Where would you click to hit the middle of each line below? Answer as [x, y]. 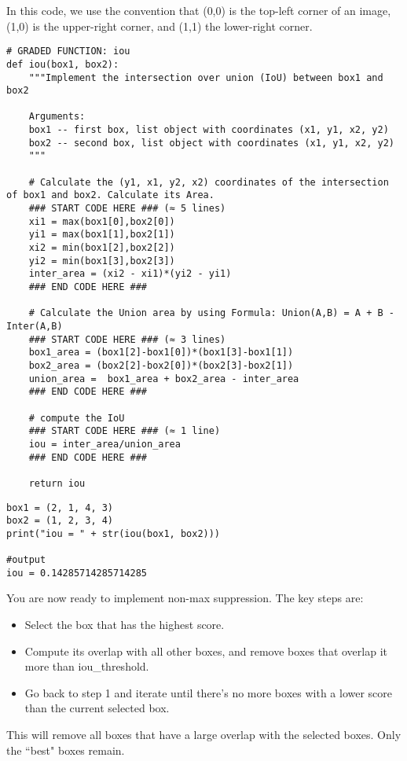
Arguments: [57, 117]
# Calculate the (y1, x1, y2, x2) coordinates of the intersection [209, 182]
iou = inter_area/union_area [104, 444]
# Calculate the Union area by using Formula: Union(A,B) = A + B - [211, 313]
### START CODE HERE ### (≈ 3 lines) [127, 339]
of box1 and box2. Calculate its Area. [110, 195]
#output [26, 560]
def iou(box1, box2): [63, 64]
